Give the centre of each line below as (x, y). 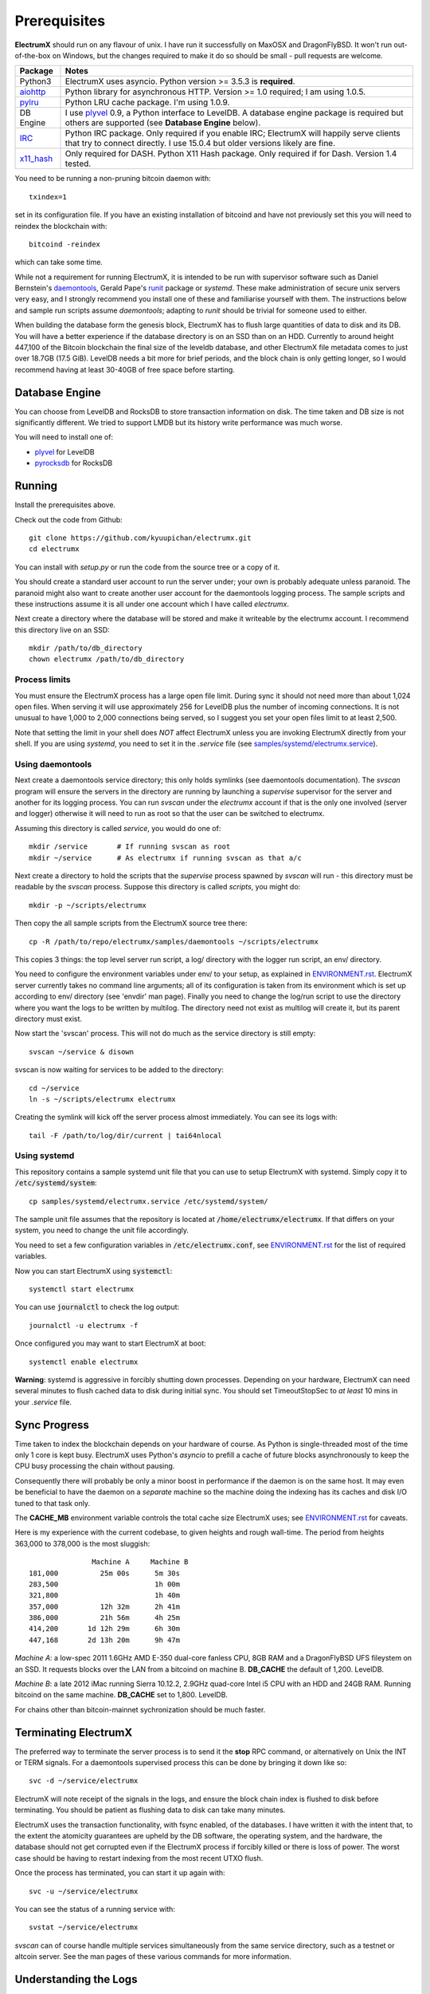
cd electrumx (54, 549)
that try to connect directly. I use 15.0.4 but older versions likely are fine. (200, 144)
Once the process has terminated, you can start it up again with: (120, 1873)
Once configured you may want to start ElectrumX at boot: (110, 1343)
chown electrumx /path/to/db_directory (107, 659)
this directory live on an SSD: (63, 629)
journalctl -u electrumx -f (84, 1325)
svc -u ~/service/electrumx (84, 1891)
